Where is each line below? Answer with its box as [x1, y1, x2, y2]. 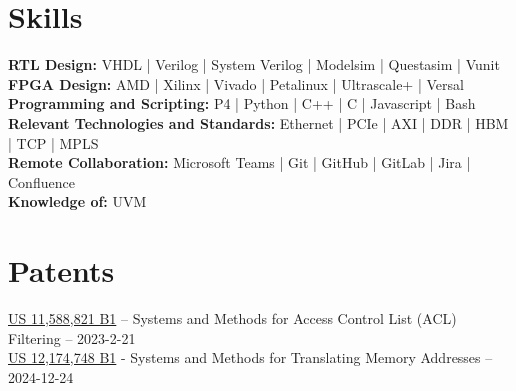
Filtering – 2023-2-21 [8, 327, 136, 348]
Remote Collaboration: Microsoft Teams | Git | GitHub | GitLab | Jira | [8, 152, 471, 173]
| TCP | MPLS [8, 132, 99, 153]
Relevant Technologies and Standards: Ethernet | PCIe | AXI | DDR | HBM [8, 112, 509, 133]
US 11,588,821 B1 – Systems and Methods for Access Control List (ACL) [8, 308, 457, 328]
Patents [8, 250, 115, 291]
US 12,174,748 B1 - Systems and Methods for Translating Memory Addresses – [8, 347, 493, 368]
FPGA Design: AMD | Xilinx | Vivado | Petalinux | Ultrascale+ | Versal [8, 73, 464, 94]
